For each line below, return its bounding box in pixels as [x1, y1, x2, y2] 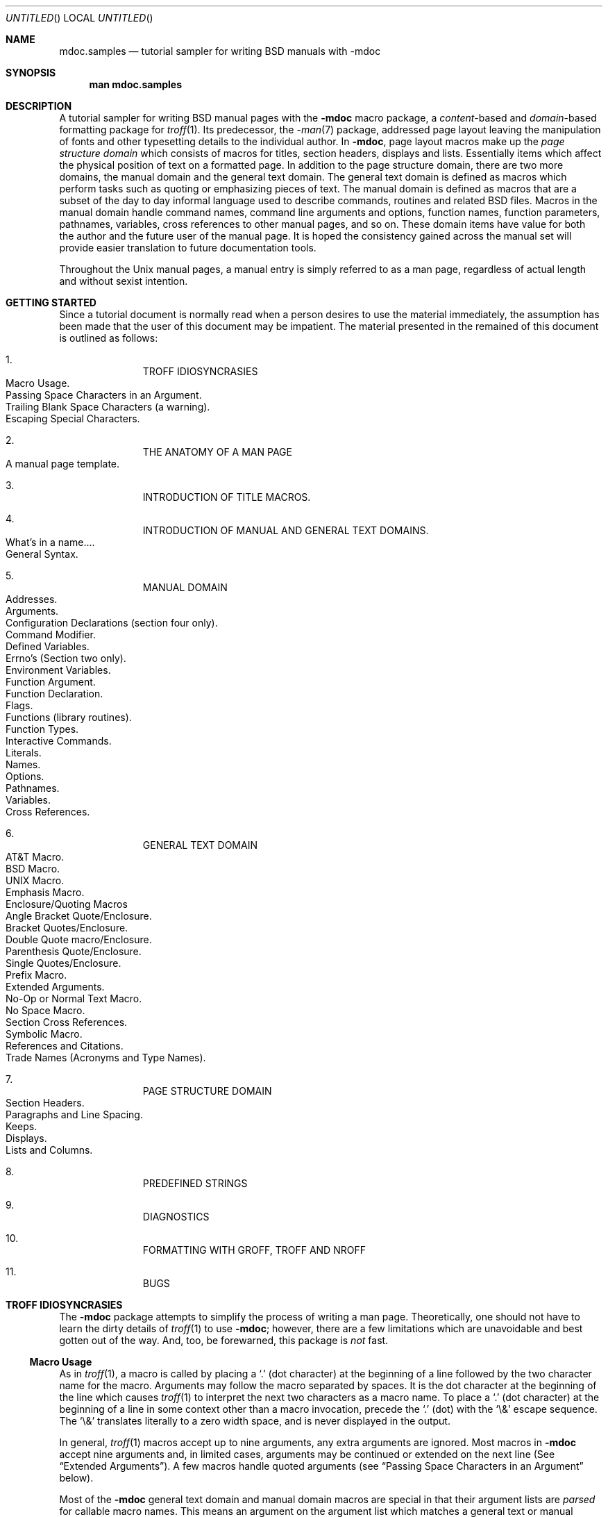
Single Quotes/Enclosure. [6, 957, 121, 969]
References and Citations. [6, 1040, 124, 1052]
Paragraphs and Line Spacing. [6, 1109, 143, 1120]
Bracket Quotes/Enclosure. [6, 922, 128, 934]
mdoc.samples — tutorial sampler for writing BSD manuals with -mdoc [59, 45, 381, 57]
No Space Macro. [6, 1004, 85, 1016]
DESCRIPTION [6, 100, 72, 112]
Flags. [6, 699, 33, 711]
